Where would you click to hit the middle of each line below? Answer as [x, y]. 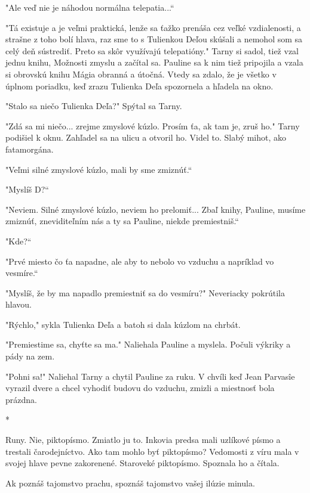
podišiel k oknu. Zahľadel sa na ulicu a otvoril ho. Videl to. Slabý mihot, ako [146, 137]
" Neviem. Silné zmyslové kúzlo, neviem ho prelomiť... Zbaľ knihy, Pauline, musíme [156, 209]
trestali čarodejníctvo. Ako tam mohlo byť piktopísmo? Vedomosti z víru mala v [152, 451]
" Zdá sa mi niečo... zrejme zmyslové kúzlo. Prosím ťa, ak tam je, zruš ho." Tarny [153, 125]
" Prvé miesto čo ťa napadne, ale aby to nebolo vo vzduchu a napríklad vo [140, 261]
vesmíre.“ [22, 273]
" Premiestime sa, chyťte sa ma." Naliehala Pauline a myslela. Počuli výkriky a [148, 344]
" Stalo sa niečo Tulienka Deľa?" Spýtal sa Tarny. [94, 106]
